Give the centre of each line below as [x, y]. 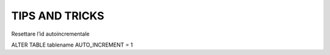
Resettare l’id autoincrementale [50, 34]
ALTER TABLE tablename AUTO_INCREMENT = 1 [72, 45]
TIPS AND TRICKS [58, 16]
